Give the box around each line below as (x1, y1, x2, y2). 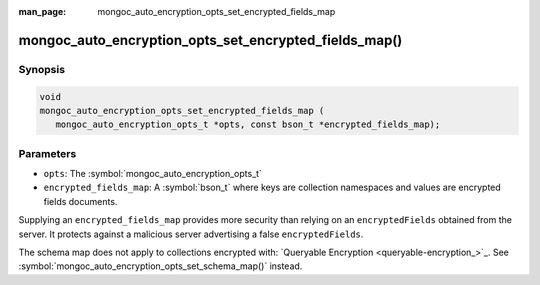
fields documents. (43, 195, 118, 207)
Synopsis (18, 62, 65, 76)
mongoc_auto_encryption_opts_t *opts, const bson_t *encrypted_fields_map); (55, 119, 441, 130)
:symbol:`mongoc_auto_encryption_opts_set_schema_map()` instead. (18, 260, 303, 272)
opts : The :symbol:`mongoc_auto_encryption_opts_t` (43, 168, 262, 180)
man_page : (18, 6, 67, 17)
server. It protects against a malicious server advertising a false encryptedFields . (18, 228, 364, 240)
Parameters (18, 146, 77, 160)
